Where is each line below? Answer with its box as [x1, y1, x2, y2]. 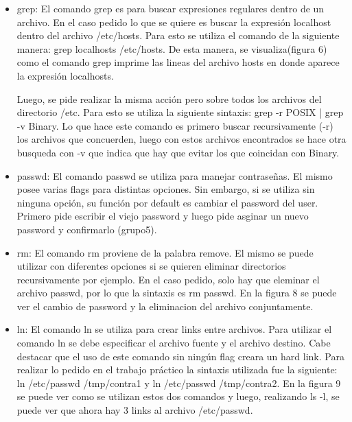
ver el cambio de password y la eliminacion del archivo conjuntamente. [16, 298, 314, 313]
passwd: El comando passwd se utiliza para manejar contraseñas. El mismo [16, 168, 333, 183]
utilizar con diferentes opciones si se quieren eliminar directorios [16, 259, 286, 273]
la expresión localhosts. [16, 68, 114, 82]
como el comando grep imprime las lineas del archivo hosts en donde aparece [16, 55, 340, 69]
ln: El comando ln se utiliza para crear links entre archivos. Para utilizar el [16, 322, 332, 336]
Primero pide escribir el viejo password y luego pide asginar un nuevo [16, 209, 309, 223]
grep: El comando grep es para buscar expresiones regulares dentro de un [16, 1, 325, 15]
